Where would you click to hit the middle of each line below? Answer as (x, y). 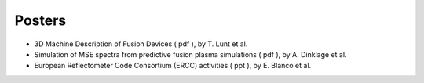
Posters (40, 20)
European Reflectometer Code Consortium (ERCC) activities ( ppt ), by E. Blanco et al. (173, 66)
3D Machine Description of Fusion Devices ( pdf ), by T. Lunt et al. (141, 44)
